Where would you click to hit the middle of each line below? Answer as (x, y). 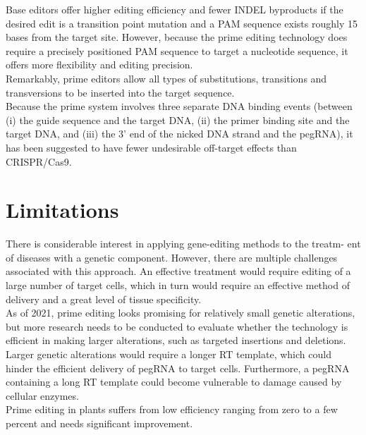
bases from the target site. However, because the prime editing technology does (177, 37)
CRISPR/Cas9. (39, 161)
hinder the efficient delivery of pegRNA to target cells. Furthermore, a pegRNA (178, 368)
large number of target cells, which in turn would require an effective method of (178, 285)
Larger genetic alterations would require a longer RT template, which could (169, 354)
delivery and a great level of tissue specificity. (104, 299)
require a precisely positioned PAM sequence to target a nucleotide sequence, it (177, 50)
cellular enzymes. (42, 395)
